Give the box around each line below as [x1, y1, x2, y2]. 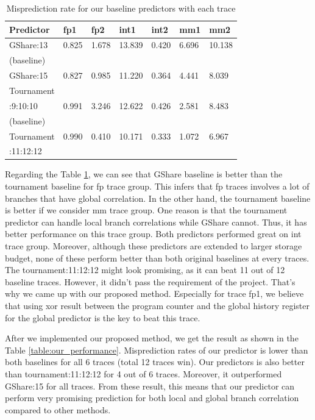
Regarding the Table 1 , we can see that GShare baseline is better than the [5, 168, 283, 180]
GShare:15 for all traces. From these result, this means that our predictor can [5, 379, 295, 392]
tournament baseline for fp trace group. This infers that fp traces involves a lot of [5, 180, 310, 193]
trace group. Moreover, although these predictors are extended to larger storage [5, 240, 302, 252]
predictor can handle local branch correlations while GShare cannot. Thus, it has [5, 215, 307, 228]
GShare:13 [9, 38, 48, 51]
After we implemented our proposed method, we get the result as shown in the [5, 332, 299, 344]
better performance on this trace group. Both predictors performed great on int [5, 227, 302, 240]
